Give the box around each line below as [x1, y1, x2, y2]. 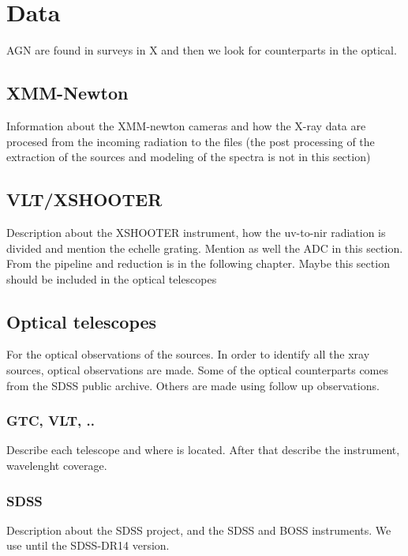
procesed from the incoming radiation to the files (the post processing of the [6, 133, 375, 149]
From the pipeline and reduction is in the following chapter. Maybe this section [6, 255, 390, 272]
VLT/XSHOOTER [6, 187, 163, 212]
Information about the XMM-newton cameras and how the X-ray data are [6, 117, 366, 133]
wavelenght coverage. [6, 457, 107, 474]
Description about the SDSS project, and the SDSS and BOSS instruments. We [6, 521, 391, 538]
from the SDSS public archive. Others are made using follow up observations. [6, 377, 380, 393]
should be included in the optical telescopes [6, 270, 217, 287]
